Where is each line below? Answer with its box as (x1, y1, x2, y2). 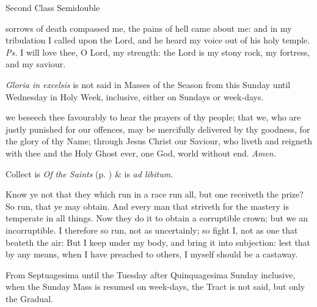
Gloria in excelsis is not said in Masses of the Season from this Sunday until (5, 78, 291, 91)
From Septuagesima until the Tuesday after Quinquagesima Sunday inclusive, (5, 268, 296, 281)
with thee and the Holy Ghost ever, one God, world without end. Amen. (5, 146, 277, 159)
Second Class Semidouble (5, 1, 100, 13)
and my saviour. (5, 57, 66, 70)
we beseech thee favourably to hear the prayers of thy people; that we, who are (5, 111, 301, 124)
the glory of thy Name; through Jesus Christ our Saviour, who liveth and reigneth (5, 135, 312, 147)
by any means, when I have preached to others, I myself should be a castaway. (5, 248, 298, 261)
